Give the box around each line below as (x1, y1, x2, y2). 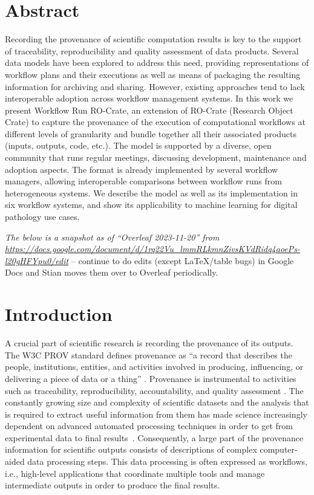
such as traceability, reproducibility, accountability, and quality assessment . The (5, 384, 304, 396)
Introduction (5, 302, 113, 326)
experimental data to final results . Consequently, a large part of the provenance (5, 431, 304, 444)
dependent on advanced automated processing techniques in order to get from (5, 419, 293, 432)
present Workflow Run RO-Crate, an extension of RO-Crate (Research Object (5, 103, 293, 116)
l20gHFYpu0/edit (5, 254, 69, 267)
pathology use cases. (5, 210, 80, 223)
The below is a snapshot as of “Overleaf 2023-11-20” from (5, 230, 220, 243)
